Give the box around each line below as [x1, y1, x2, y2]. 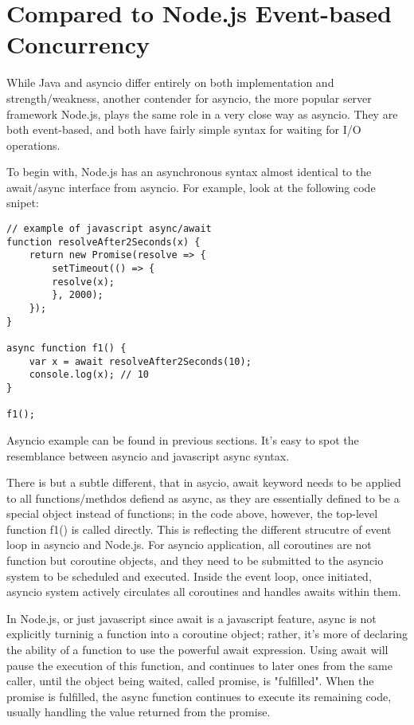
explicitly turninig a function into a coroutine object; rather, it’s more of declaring [6, 625, 408, 642]
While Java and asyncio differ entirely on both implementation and [6, 74, 334, 91]
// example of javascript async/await [6, 223, 212, 235]
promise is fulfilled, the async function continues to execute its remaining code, [6, 688, 392, 704]
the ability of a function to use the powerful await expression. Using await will [6, 641, 389, 658]
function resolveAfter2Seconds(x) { [6, 236, 201, 248]
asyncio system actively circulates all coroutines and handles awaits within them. [6, 583, 401, 600]
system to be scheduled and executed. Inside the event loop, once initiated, [6, 567, 372, 584]
